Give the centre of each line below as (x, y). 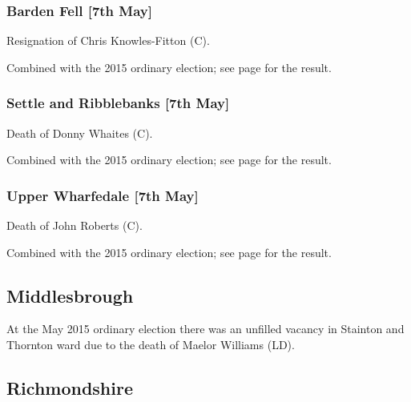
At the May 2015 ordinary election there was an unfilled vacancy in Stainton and (205, 329)
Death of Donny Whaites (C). (80, 133)
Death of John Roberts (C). (75, 225)
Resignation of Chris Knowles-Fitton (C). (108, 40)
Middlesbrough (70, 295)
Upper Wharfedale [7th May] (103, 195)
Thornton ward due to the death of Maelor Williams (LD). (151, 345)
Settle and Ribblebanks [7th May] (118, 103)
